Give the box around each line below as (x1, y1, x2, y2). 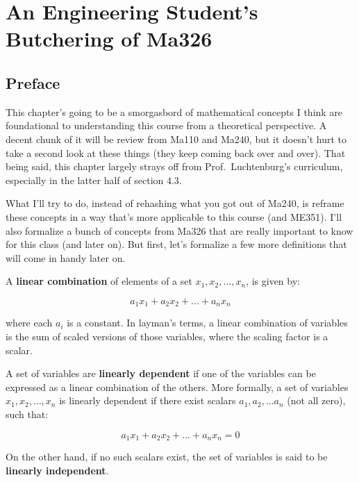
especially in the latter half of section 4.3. (6, 172, 182, 187)
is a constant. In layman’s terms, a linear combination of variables (67, 315, 348, 330)
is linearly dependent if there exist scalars (59, 393, 236, 408)
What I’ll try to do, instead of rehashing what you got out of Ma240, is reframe (6, 196, 344, 210)
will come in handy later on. (6, 250, 126, 265)
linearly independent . (6, 463, 109, 477)
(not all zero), (287, 393, 346, 408)
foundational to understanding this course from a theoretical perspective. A (6, 118, 327, 133)
